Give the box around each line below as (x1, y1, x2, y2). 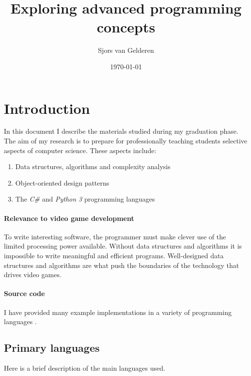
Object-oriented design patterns (15, 177, 110, 188)
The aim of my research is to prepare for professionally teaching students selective (4, 136, 247, 146)
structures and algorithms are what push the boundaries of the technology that (4, 260, 239, 270)
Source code (4, 288, 45, 298)
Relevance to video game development (4, 213, 134, 223)
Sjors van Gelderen (98, 45, 154, 55)
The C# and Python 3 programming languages (15, 194, 155, 204)
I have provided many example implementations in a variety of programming (4, 307, 232, 317)
